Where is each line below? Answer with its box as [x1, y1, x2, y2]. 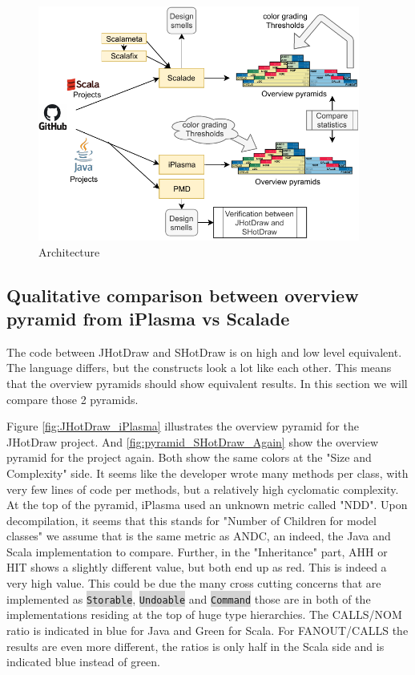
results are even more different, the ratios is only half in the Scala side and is [6, 637, 385, 654]
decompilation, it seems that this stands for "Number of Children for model [6, 511, 377, 528]
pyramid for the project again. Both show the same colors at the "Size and [6, 449, 372, 466]
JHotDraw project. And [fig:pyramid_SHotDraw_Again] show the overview [6, 433, 379, 450]
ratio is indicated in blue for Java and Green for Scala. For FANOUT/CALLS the [6, 621, 409, 638]
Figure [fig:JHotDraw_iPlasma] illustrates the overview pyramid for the [6, 418, 359, 435]
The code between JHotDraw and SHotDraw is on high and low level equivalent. [6, 343, 402, 360]
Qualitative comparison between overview [6, 282, 359, 307]
